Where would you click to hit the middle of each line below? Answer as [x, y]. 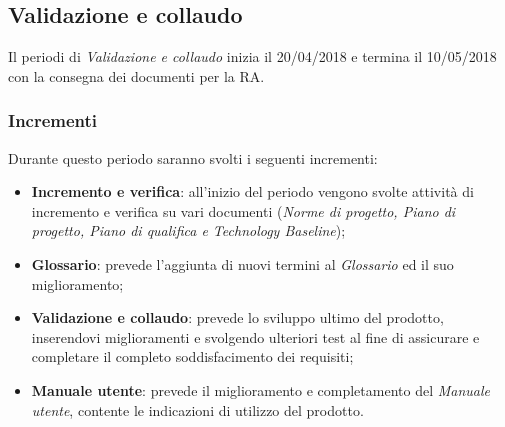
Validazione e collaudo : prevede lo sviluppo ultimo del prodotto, [237, 317]
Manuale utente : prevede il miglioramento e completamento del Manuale [260, 389]
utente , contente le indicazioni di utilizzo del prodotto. [197, 409]
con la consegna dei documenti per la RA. [136, 75]
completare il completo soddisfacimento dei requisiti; [192, 356]
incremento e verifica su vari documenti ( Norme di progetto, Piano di [243, 210]
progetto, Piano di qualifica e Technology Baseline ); [188, 230]
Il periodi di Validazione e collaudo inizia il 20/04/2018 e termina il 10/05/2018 [252, 56]
